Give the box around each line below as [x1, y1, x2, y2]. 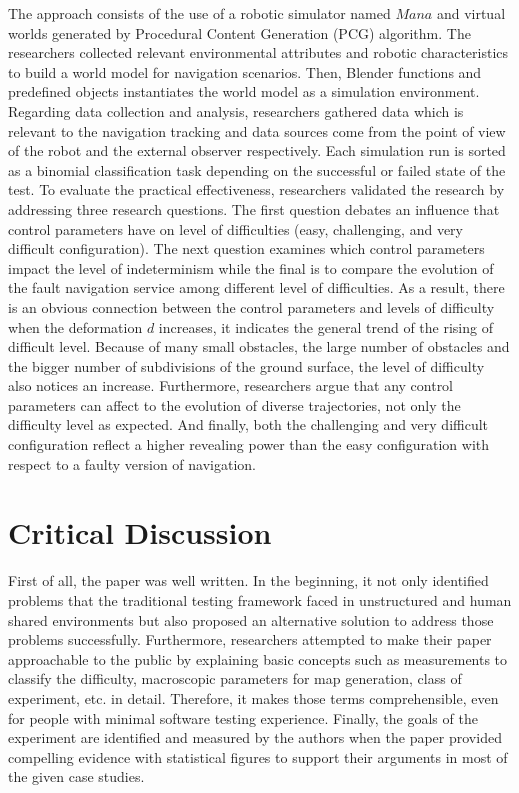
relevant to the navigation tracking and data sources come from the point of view [8, 120, 506, 141]
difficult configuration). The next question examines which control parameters [8, 238, 485, 259]
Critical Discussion [8, 512, 272, 553]
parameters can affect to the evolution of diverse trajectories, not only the [8, 394, 461, 415]
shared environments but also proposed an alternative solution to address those [8, 609, 494, 630]
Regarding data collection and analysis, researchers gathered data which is [8, 100, 464, 121]
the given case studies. [8, 766, 145, 787]
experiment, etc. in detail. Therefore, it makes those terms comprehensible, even [8, 687, 499, 708]
